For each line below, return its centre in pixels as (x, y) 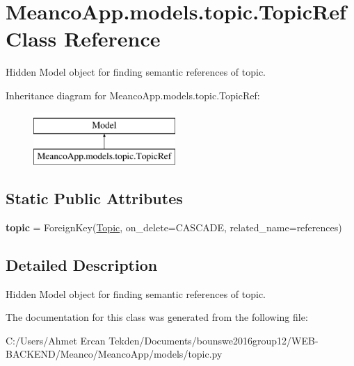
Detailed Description (82, 264)
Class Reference (83, 39)
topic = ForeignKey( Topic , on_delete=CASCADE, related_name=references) (174, 227)
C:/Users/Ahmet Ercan (56, 340)
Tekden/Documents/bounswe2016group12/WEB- (214, 340)
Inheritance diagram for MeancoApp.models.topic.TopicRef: (133, 95)
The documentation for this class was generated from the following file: (157, 317)
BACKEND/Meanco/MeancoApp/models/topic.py (114, 354)
